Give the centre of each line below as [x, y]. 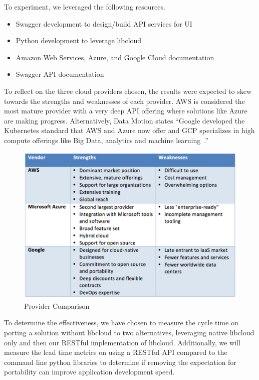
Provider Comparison [57, 305]
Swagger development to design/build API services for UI [104, 23]
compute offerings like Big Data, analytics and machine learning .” [106, 140]
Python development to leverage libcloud [79, 40]
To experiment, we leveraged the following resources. [85, 7]
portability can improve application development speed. [89, 372]
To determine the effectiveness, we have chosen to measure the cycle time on [121, 323]
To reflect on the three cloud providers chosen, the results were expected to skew [128, 91]
